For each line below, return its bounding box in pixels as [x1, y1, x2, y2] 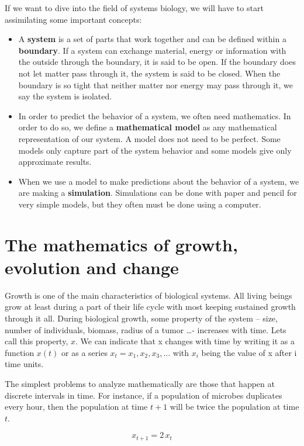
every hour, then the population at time [5, 400, 148, 413]
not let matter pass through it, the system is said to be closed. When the [18, 67, 281, 79]
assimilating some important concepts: [5, 13, 142, 25]
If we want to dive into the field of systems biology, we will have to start [5, 2, 264, 13]
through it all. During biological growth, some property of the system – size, [5, 312, 278, 324]
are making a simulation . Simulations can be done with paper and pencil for [18, 186, 297, 199]
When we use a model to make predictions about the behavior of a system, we [18, 175, 299, 187]
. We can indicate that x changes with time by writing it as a [75, 335, 295, 347]
